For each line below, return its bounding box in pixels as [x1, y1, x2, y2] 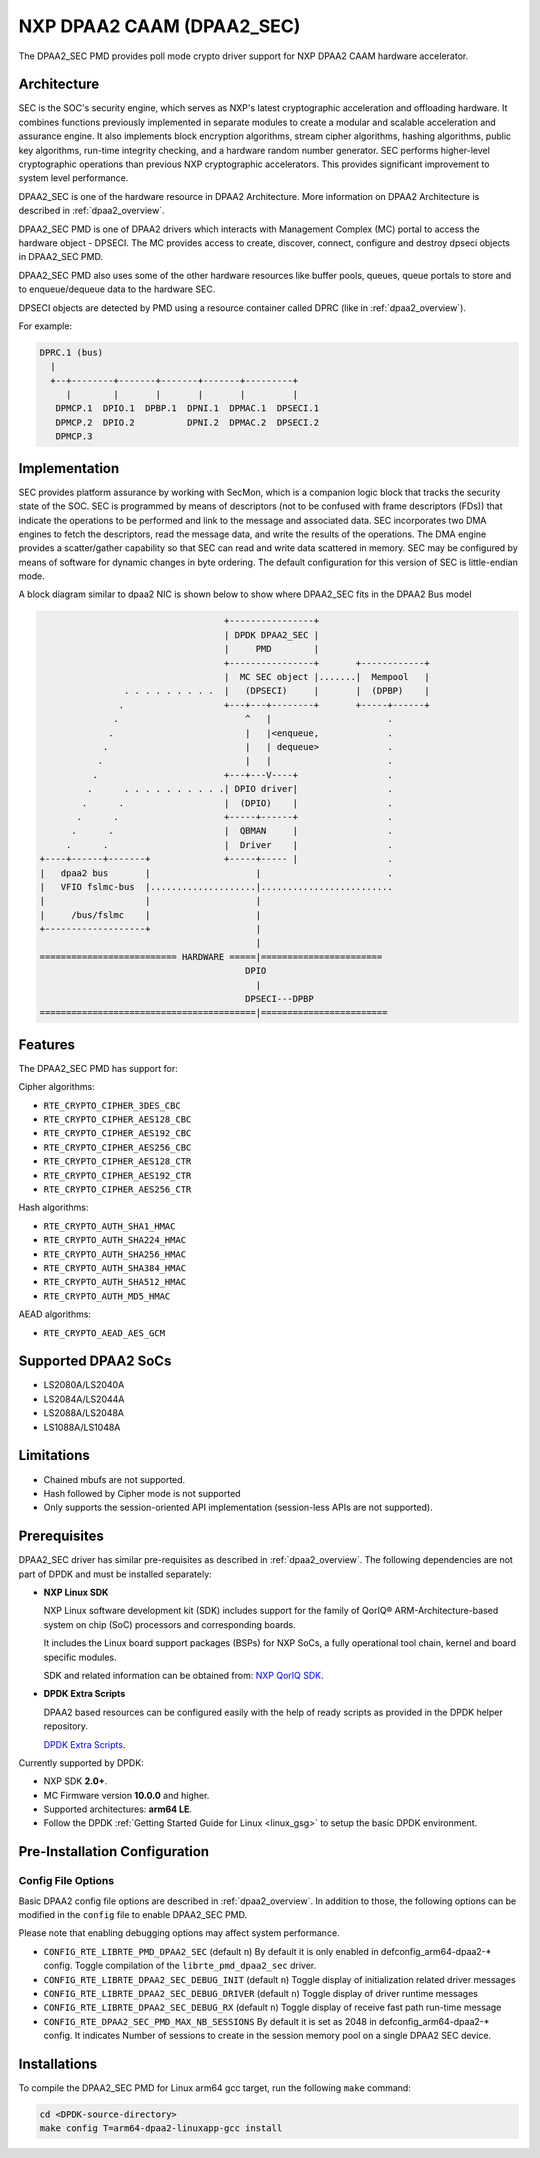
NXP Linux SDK [43, 1586, 109, 1598]
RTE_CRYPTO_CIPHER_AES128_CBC [43, 1114, 192, 1125]
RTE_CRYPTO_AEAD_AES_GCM [43, 1327, 165, 1339]
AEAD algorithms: [18, 1308, 92, 1320]
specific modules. [43, 1651, 117, 1663]
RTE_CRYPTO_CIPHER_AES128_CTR [43, 1156, 192, 1167]
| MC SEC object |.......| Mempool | [223, 671, 430, 683]
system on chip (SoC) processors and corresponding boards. [43, 1618, 297, 1630]
